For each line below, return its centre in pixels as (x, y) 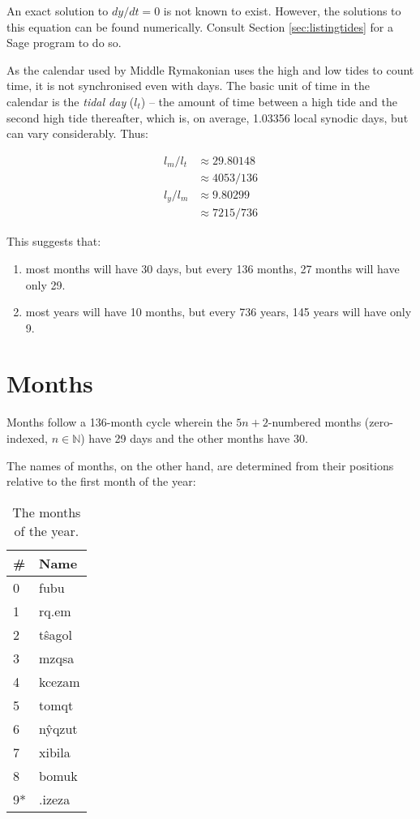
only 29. (45, 284)
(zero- (379, 422)
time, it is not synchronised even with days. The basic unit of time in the (189, 86)
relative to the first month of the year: (101, 481)
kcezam (60, 681)
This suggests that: (54, 241)
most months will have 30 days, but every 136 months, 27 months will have (212, 268)
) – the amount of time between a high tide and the (269, 101)
